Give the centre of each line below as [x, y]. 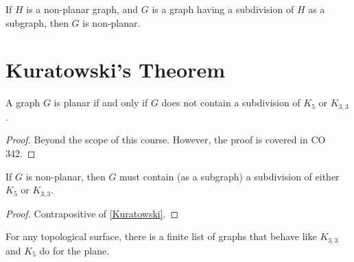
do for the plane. [74, 250]
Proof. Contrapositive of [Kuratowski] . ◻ [92, 213]
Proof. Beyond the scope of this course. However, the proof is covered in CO [166, 140]
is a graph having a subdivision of [223, 9]
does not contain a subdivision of [231, 103]
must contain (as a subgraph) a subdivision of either [229, 176]
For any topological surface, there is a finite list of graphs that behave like [161, 236]
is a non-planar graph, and [82, 9]
